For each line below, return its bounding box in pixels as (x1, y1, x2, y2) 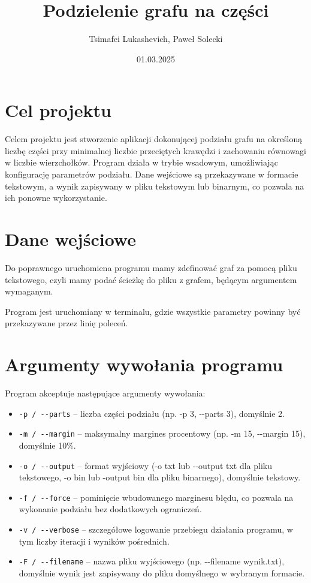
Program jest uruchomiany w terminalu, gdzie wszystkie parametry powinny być (5, 305, 301, 317)
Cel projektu (5, 98, 111, 122)
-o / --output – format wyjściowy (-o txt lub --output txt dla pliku (19, 459, 273, 471)
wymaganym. (5, 285, 53, 297)
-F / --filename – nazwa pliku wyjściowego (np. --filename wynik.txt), (19, 555, 285, 567)
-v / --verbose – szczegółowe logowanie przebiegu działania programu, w (19, 523, 293, 536)
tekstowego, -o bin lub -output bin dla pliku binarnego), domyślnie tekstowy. (19, 471, 301, 483)
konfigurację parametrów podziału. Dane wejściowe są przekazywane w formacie (5, 168, 298, 181)
